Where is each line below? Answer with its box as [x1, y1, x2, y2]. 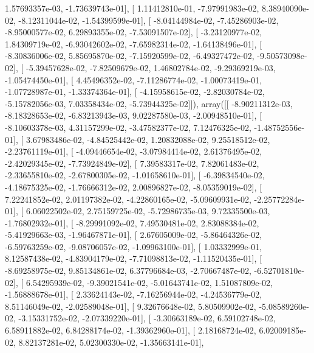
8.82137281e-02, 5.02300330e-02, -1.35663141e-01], [18, 335, 204, 348]
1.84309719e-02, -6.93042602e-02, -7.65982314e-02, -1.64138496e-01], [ [5, 37, 262, 50]
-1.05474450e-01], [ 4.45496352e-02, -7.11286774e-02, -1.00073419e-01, [5, 73, 262, 86]
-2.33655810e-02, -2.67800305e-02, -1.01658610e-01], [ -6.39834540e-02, [5, 169, 265, 181]
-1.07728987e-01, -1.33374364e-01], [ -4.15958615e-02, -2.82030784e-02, [5, 85, 265, 98]
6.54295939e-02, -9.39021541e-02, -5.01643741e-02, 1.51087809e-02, [26, 276, 273, 288]
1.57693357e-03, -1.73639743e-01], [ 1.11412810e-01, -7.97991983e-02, [5, 2, 259, 14]
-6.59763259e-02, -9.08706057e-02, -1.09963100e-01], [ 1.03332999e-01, [5, 240, 262, 253]
